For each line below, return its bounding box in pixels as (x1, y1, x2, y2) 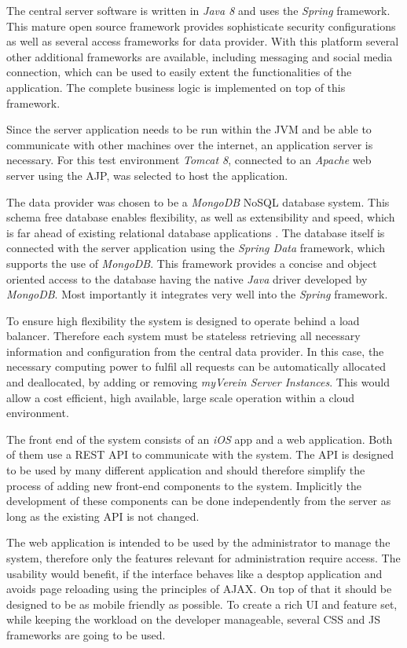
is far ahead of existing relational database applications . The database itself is (6, 224, 385, 240)
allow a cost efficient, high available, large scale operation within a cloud (6, 389, 355, 405)
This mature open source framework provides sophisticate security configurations (6, 17, 396, 34)
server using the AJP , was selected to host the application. (6, 167, 288, 183)
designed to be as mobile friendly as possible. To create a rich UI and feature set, (6, 595, 398, 612)
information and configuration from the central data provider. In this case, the (6, 342, 384, 359)
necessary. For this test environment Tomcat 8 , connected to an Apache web (6, 152, 372, 168)
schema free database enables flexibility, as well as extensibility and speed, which (6, 209, 395, 225)
